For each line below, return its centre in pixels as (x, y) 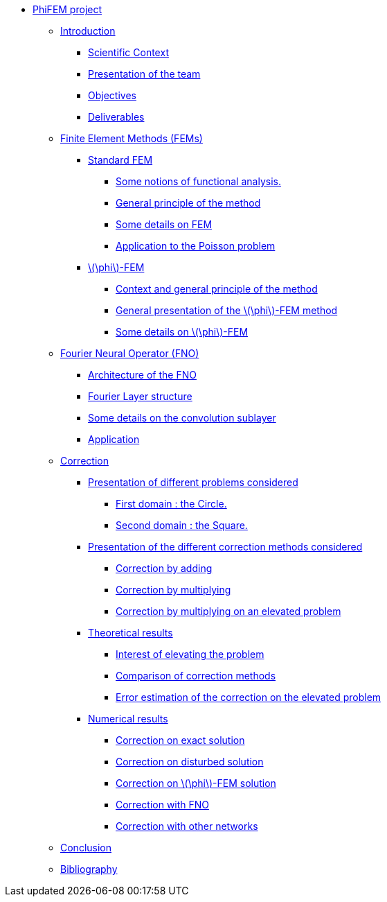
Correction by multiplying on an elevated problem (228, 611)
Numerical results (128, 719)
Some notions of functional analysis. (198, 181)
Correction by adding (164, 568)
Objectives (112, 95)
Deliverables (116, 117)
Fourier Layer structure (140, 396)
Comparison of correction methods (196, 676)
